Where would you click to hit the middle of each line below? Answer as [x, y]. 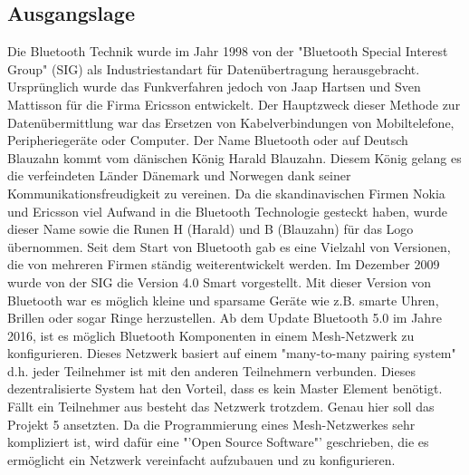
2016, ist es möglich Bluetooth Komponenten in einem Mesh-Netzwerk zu [211, 335]
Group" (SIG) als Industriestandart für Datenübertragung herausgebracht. [214, 68]
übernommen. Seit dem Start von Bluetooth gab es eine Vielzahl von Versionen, [229, 246]
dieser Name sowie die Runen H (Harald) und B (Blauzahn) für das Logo [211, 229]
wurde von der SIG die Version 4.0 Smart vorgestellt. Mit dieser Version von [220, 281]
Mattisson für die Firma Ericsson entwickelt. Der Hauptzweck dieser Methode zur [234, 104]
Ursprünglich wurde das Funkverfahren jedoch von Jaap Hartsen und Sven [214, 87]
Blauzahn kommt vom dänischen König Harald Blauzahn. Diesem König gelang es [234, 157]
